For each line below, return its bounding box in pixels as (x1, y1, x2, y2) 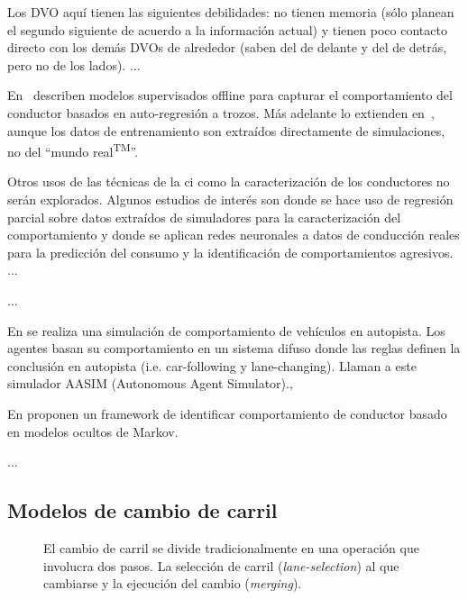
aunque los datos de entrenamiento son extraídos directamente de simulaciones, (7, 121, 445, 140)
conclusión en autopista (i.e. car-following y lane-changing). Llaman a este (7, 356, 417, 375)
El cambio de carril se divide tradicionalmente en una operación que (43, 538, 419, 557)
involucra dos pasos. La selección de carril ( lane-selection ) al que (43, 556, 399, 575)
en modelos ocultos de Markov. (7, 422, 179, 440)
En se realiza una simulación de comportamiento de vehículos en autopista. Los (7, 321, 445, 340)
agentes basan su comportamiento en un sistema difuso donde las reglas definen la (7, 339, 461, 358)
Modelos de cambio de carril (7, 496, 278, 524)
